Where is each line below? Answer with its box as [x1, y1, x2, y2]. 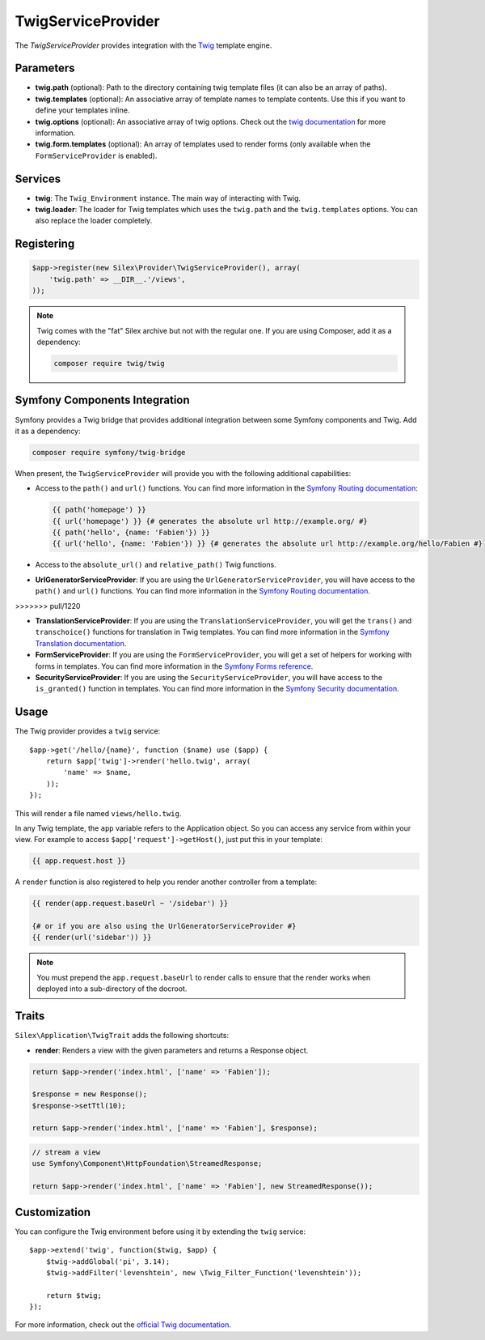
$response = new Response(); [32, 1090, 148, 1099]
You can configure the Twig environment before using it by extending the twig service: [15, 1227, 306, 1236]
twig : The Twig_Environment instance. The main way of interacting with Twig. [35, 193, 302, 202]
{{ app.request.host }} [32, 857, 127, 866]
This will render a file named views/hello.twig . [15, 808, 182, 818]
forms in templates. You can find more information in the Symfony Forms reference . [35, 661, 314, 671]
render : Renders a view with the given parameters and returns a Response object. [35, 1045, 309, 1055]
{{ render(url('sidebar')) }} [32, 933, 152, 942]
